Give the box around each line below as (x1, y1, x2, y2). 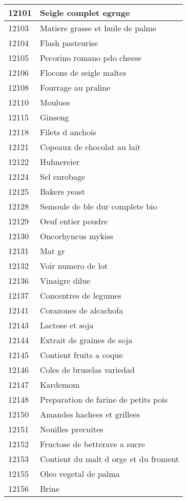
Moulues (40, 96, 70, 108)
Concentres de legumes (40, 289, 121, 301)
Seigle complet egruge (40, 7, 130, 18)
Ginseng (40, 111, 69, 123)
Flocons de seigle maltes (40, 67, 127, 78)
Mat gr (40, 245, 65, 257)
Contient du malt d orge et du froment (40, 453, 179, 465)
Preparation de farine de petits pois (40, 393, 168, 405)
